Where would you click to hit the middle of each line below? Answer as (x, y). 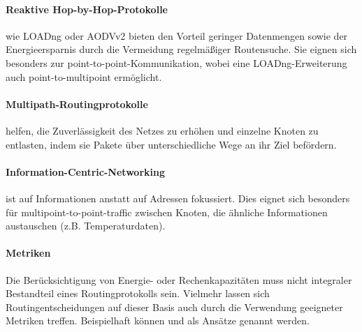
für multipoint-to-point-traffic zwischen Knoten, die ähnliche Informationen (167, 212)
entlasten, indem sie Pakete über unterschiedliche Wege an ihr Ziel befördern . (171, 144)
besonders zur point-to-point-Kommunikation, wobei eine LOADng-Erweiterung (176, 62)
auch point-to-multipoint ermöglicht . (84, 76)
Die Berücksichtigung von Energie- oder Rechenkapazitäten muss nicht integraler (179, 279)
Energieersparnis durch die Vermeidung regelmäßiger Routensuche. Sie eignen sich (181, 49)
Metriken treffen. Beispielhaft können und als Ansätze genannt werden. (158, 320)
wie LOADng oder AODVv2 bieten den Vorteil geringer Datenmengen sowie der (177, 35)
